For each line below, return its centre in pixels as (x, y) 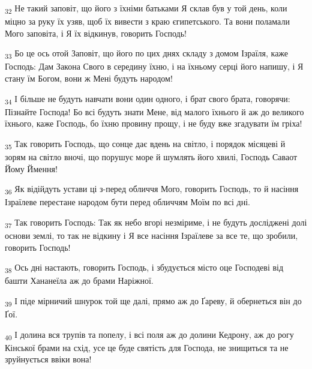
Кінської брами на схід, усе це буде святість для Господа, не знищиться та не (147, 347)
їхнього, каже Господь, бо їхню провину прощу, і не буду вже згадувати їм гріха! (154, 123)
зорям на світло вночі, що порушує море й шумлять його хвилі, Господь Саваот (151, 157)
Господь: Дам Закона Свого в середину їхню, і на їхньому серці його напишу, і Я (154, 66)
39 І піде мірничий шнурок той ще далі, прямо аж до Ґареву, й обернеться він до (153, 301)
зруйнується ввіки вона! (48, 359)
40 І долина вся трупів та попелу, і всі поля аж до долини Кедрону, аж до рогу (149, 335)
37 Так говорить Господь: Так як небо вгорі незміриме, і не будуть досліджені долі (156, 223)
